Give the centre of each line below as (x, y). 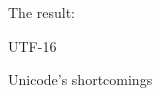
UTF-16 (32, 45)
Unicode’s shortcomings (80, 79)
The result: (42, 12)
